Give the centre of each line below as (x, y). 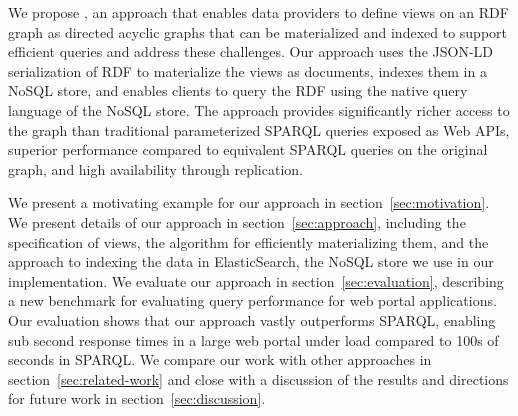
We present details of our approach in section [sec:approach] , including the (237, 221)
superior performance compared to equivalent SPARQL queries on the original (248, 149)
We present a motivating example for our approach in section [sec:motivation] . (249, 202)
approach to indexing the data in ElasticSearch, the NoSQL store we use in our (251, 261)
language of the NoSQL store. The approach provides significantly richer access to (259, 109)
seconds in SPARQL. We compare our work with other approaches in (220, 359)
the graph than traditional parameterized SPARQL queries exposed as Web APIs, (259, 129)
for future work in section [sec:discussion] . (137, 398)
